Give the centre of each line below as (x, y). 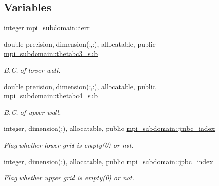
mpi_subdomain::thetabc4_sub (51, 96)
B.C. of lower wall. (32, 69)
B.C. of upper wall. (33, 112)
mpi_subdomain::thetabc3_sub (51, 53)
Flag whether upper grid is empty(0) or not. (69, 177)
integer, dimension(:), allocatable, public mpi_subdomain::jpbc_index (109, 161)
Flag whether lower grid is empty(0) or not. (69, 144)
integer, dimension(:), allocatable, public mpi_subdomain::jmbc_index (109, 128)
